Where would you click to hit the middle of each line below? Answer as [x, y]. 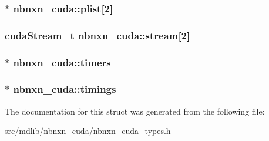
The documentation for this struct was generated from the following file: [135, 111]
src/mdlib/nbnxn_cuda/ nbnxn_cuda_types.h [88, 131]
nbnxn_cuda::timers [62, 62]
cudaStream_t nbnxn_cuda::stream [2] [97, 35]
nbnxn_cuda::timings [65, 89]
